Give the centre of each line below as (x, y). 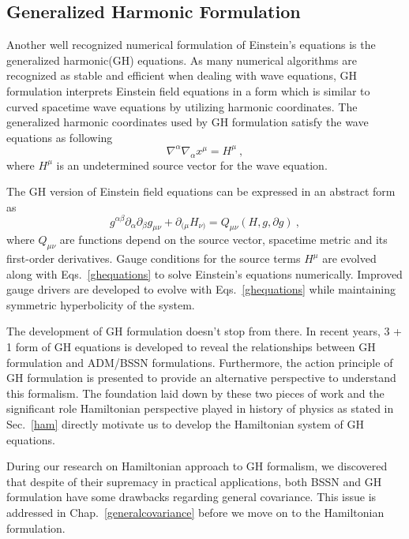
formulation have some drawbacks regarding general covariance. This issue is (191, 497)
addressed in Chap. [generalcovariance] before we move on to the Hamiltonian (195, 513)
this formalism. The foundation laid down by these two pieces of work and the (195, 393)
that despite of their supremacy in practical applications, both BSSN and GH (194, 481)
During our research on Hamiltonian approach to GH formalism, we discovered (197, 466)
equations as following (60, 137)
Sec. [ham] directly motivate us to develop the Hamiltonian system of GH (186, 424)
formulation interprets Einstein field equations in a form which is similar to (188, 90)
